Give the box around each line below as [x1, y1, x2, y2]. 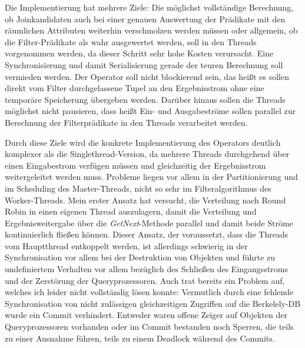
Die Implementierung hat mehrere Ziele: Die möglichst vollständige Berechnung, [5, 1, 294, 13]
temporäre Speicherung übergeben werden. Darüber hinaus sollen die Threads [5, 93, 286, 105]
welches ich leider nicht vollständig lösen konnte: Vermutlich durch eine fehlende [5, 286, 294, 298]
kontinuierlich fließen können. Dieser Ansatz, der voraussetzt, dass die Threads [5, 228, 289, 240]
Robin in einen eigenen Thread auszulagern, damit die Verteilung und [5, 205, 257, 217]
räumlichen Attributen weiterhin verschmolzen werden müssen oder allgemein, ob [5, 24, 298, 36]
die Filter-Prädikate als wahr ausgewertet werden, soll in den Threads [5, 35, 257, 48]
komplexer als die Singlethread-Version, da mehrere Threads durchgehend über [5, 148, 290, 160]
